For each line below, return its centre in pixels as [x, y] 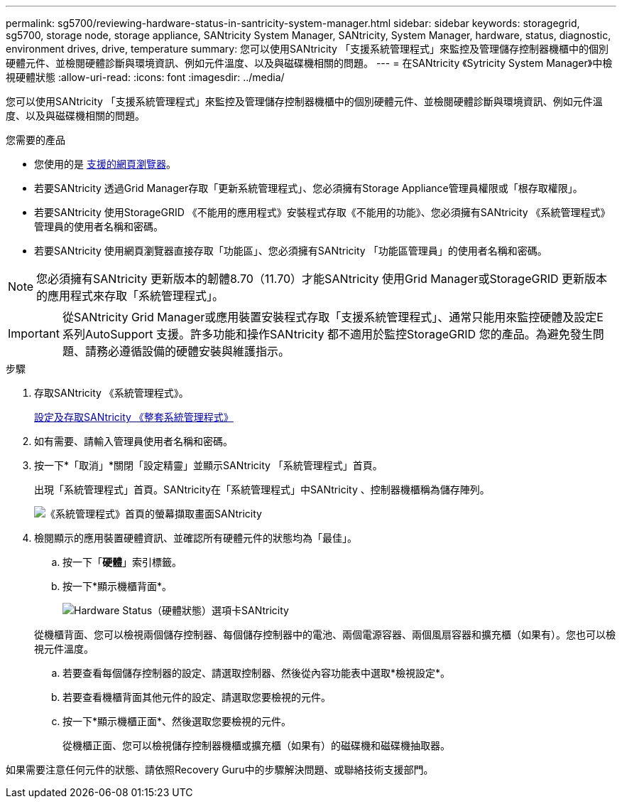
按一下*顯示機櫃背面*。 [118, 586]
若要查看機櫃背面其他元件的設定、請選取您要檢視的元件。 [197, 697]
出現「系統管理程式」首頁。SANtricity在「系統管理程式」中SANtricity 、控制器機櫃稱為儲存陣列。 [262, 489]
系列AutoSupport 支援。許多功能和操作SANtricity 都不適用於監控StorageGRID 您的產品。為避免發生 [327, 334]
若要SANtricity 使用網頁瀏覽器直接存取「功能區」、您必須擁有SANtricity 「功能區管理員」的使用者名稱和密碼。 [291, 251]
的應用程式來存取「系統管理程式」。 [130, 296]
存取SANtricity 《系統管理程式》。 [111, 393]
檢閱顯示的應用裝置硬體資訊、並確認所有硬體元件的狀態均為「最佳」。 [196, 538]
